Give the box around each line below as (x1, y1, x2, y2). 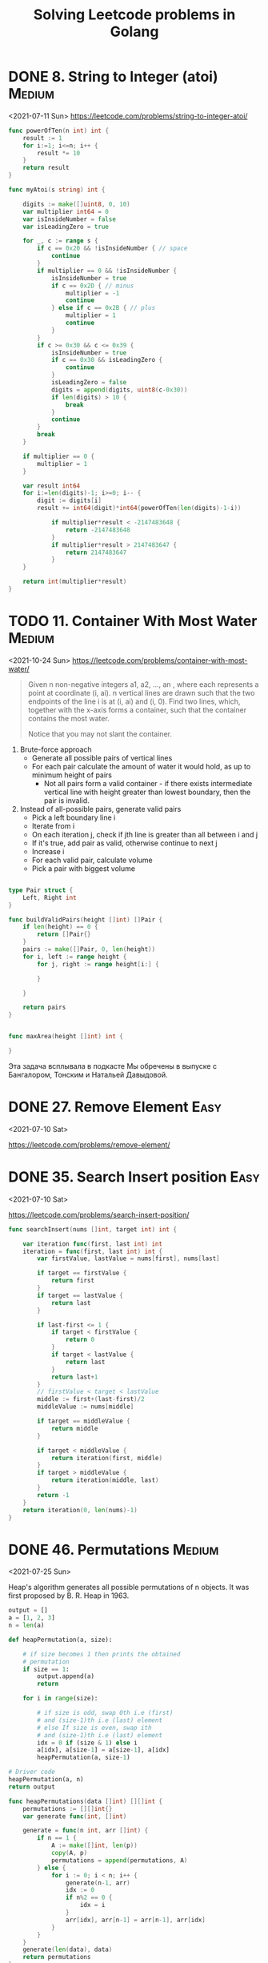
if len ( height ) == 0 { (22, 923, 98, 931)
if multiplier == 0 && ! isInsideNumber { (37, 267, 178, 275)
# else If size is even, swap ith (37, 1724, 152, 1732)
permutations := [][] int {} (22, 1804, 113, 1812)
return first (50, 1277, 94, 1285)
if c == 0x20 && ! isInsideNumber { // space (37, 244, 188, 253)
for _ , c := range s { (22, 237, 98, 245)
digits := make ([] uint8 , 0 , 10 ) (22, 200, 130, 208)
